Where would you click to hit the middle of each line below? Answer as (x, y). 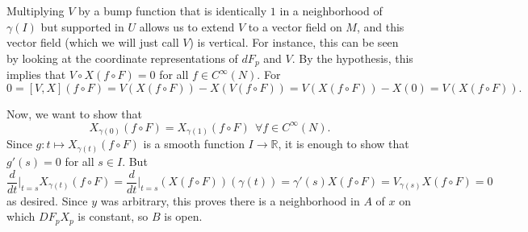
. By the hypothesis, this (352, 58)
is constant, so (113, 216)
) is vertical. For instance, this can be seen (294, 42)
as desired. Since (47, 200)
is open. (183, 216)
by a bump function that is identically (173, 10)
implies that (36, 75)
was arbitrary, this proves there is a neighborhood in (230, 200)
